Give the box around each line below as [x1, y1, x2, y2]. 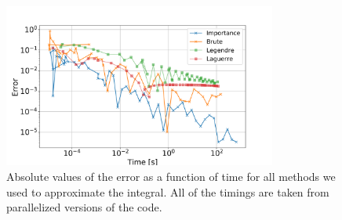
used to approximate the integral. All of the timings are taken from [6, 183, 329, 200]
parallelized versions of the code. [6, 199, 162, 215]
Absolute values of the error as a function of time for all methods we [6, 168, 336, 184]
